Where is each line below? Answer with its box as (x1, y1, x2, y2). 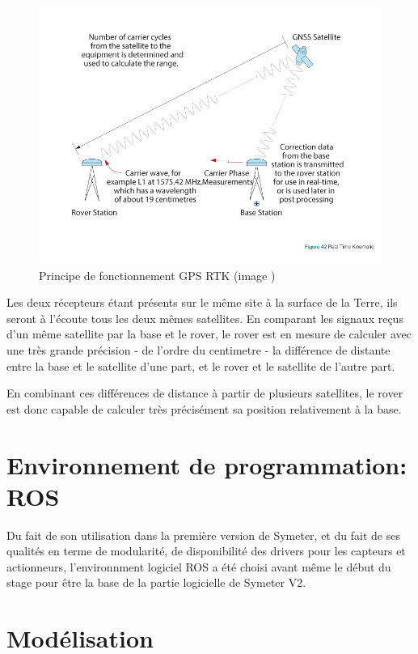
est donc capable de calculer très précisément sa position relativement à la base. (6, 400, 402, 417)
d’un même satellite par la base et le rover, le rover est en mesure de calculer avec (6, 325, 412, 342)
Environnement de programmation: (6, 448, 407, 481)
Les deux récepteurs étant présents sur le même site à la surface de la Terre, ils (6, 294, 398, 311)
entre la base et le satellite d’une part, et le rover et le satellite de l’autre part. (6, 357, 395, 374)
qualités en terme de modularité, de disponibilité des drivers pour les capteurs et (6, 542, 406, 559)
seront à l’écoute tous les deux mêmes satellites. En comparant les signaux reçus (6, 309, 403, 326)
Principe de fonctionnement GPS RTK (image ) (39, 266, 276, 283)
